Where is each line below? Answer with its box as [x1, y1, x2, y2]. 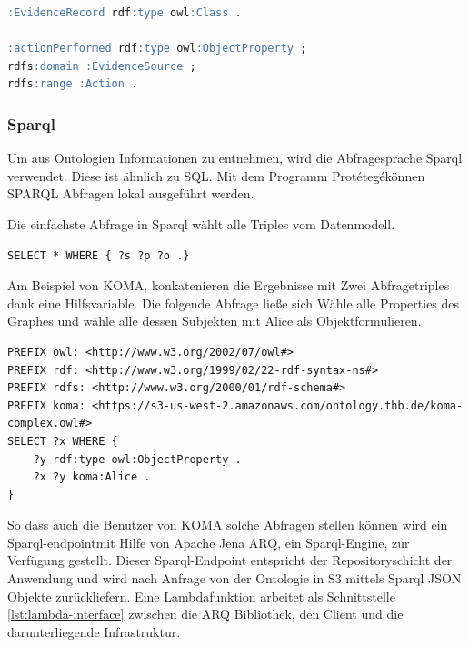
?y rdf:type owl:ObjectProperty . [33, 452, 242, 466]
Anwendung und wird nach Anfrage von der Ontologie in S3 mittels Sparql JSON [7, 569, 462, 588]
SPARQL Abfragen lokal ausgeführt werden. [7, 184, 254, 203]
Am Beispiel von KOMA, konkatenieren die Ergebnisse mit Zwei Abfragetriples [7, 276, 450, 295]
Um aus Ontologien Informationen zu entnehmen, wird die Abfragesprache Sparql [7, 148, 463, 167]
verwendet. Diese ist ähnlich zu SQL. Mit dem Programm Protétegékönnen [7, 166, 425, 185]
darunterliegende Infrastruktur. [7, 622, 181, 641]
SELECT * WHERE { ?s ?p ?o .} [7, 248, 190, 262]
